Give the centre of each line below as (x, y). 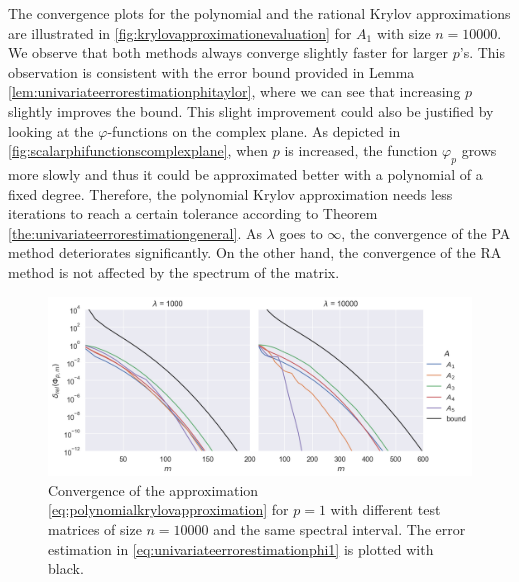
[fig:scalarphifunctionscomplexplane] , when (138, 150)
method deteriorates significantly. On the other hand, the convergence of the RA (255, 252)
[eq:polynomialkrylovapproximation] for (168, 509)
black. (66, 568)
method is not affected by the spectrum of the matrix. (174, 271)
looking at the (51, 130)
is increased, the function (361, 150)
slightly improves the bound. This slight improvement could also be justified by (251, 110)
